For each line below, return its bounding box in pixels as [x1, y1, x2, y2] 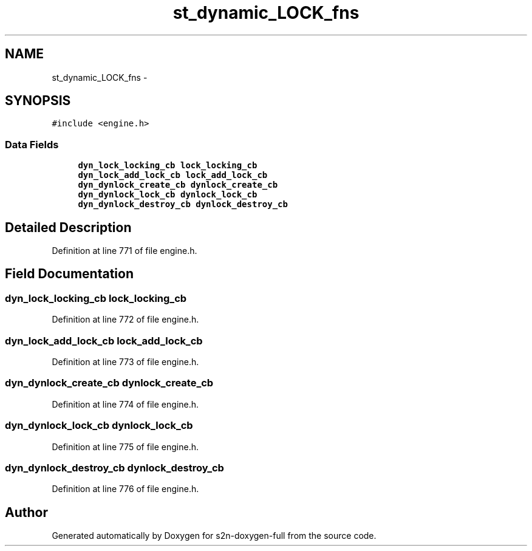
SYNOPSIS [5, 93, 71, 109]
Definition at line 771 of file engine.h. [52, 245, 197, 256]
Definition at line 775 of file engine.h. [52, 441, 199, 452]
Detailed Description [5, 219, 132, 235]
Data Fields [5, 138, 59, 151]
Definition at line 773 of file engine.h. [52, 357, 199, 367]
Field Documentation [5, 266, 134, 282]
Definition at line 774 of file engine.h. [52, 399, 199, 409]
